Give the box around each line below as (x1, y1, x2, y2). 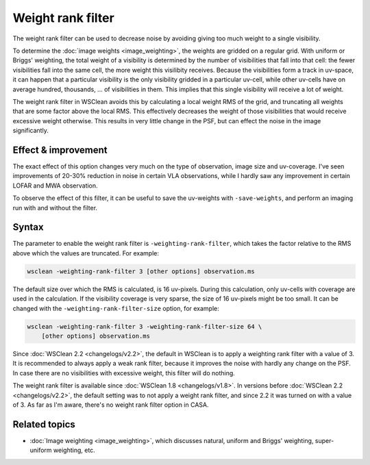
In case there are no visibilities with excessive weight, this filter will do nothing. (12, 368, 236, 377)
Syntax (12, 221, 44, 233)
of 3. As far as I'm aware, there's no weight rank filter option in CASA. (12, 401, 209, 409)
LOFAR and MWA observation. (12, 181, 99, 190)
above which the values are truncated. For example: (12, 249, 159, 257)
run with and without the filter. (12, 203, 98, 212)
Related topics (12, 418, 75, 430)
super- (314, 436, 334, 444)
